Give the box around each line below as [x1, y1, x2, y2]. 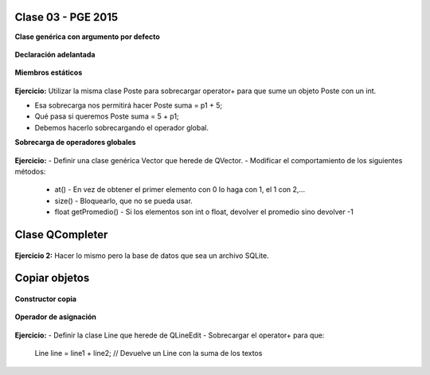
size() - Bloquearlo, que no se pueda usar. [54, 196, 193, 205]
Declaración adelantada [14, 49, 96, 59]
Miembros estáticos [14, 68, 83, 77]
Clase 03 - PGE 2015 [14, 10, 119, 24]
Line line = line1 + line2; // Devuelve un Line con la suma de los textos [34, 349, 263, 358]
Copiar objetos [14, 271, 90, 285]
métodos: [14, 167, 46, 177]
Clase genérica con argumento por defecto [14, 32, 161, 41]
